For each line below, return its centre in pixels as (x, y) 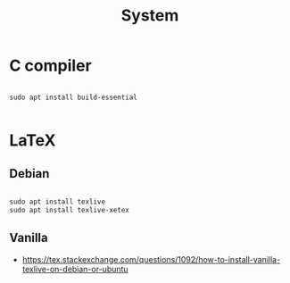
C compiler (50, 66)
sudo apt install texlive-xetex (69, 210)
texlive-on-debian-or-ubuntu (75, 269)
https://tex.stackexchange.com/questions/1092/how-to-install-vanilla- (151, 259)
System (150, 16)
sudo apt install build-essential (74, 97)
